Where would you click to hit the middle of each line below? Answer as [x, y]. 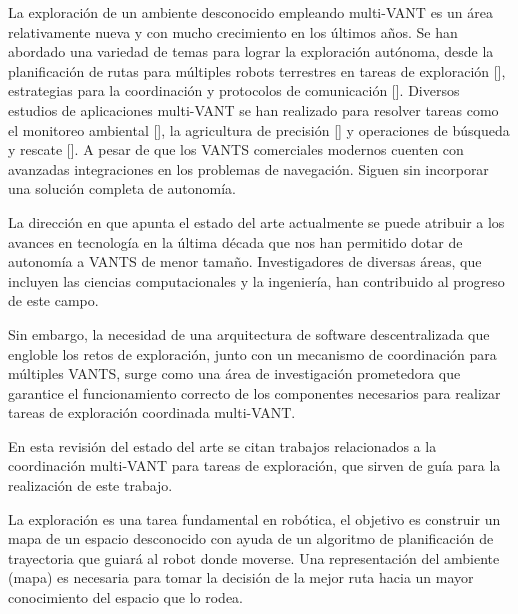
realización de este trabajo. [90, 485]
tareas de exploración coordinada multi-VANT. [152, 412]
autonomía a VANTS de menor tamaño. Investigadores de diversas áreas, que [245, 261]
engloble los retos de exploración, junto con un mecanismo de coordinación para [252, 353]
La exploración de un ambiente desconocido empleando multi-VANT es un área [250, 12]
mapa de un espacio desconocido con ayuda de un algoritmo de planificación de [251, 538]
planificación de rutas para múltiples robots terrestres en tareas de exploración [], [257, 70]
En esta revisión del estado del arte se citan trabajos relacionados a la [222, 445]
